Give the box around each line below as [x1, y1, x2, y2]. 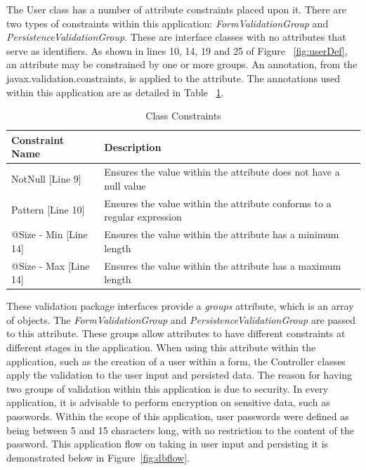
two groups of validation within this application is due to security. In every [6, 381, 329, 396]
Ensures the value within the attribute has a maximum [104, 258, 341, 273]
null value [104, 178, 146, 192]
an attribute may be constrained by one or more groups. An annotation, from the [6, 57, 358, 72]
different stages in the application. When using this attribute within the [6, 339, 316, 354]
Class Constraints [145, 108, 221, 123]
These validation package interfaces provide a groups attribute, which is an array [6, 299, 354, 313]
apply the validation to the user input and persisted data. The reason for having [6, 367, 353, 382]
